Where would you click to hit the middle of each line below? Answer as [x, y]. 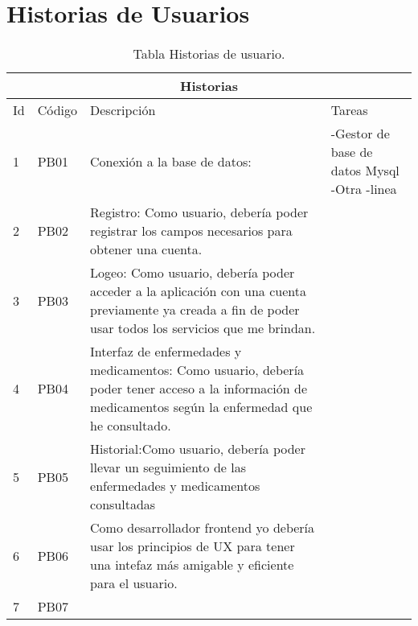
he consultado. [131, 426]
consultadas [123, 505]
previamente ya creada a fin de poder [195, 310]
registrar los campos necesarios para [191, 231]
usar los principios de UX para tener [193, 546]
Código [57, 110]
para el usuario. [134, 583]
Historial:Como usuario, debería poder [198, 449]
